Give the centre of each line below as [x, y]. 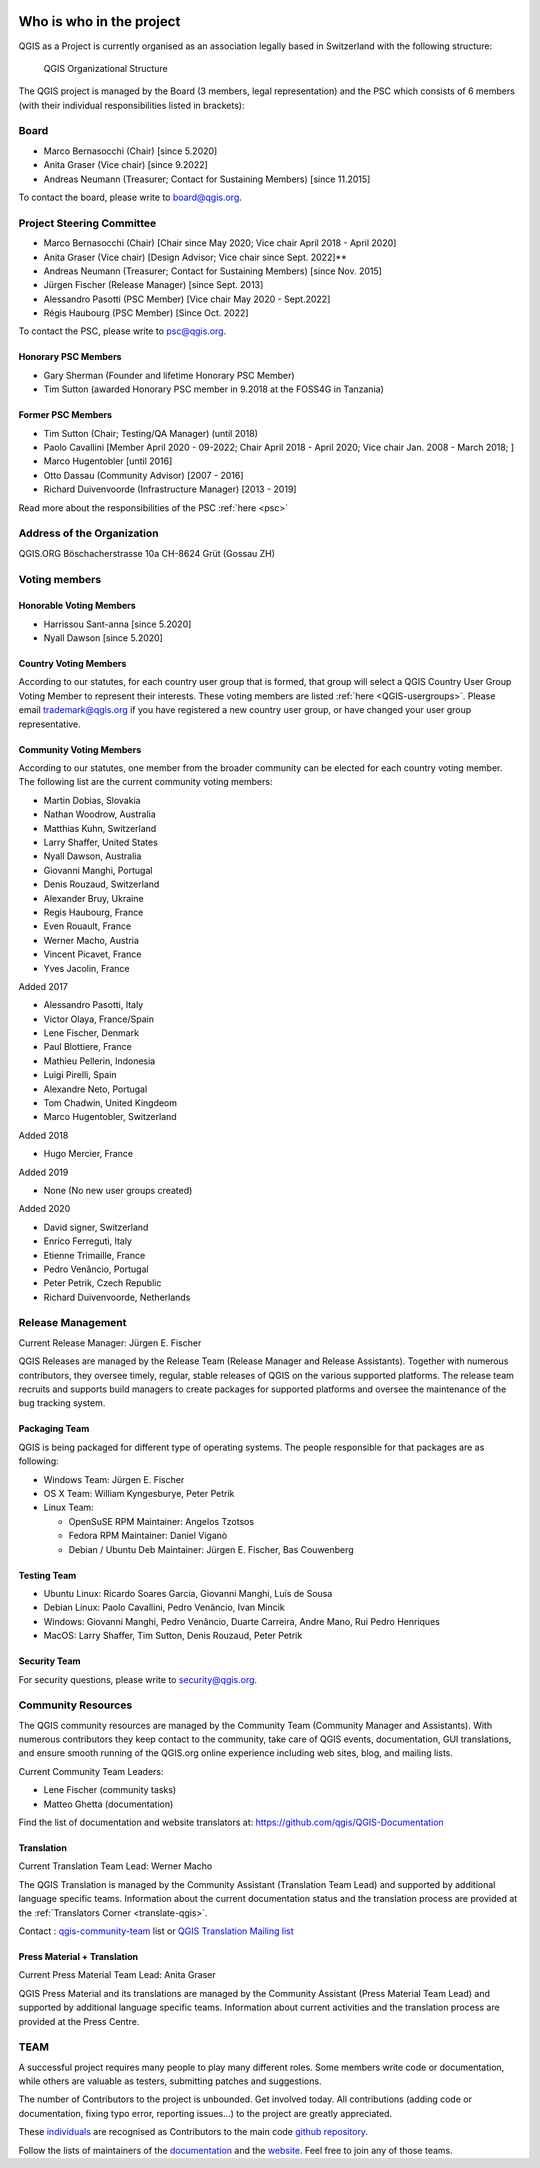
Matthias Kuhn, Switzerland [100, 828]
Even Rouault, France [87, 926]
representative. [50, 724]
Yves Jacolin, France [86, 968]
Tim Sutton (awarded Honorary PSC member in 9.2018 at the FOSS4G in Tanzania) [213, 389]
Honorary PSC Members [70, 357]
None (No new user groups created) [118, 1190]
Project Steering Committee [87, 223]
